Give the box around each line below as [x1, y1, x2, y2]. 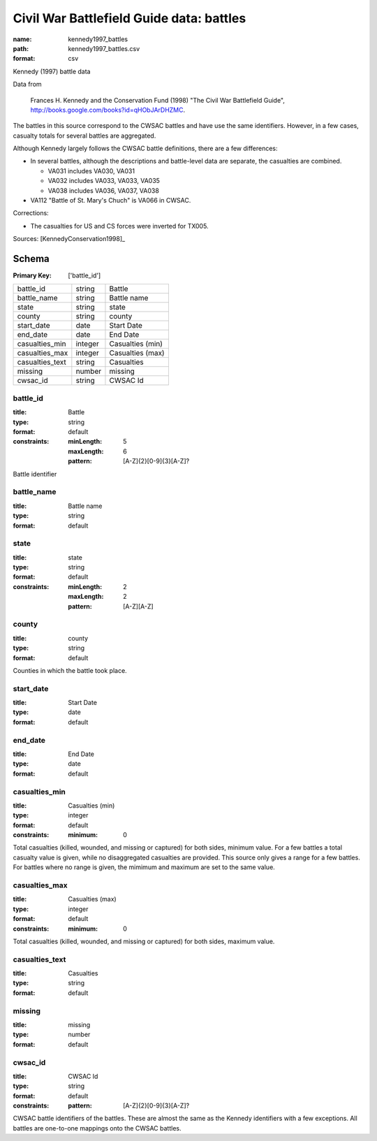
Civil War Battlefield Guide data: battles [13, 10, 246, 26]
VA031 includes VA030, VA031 [47, 166, 135, 175]
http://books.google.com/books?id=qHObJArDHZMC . [30, 106, 186, 114]
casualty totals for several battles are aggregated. [13, 131, 156, 140]
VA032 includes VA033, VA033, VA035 [47, 177, 161, 185]
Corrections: [13, 209, 49, 217]
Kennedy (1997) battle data [13, 67, 91, 75]
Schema [13, 253, 50, 265]
